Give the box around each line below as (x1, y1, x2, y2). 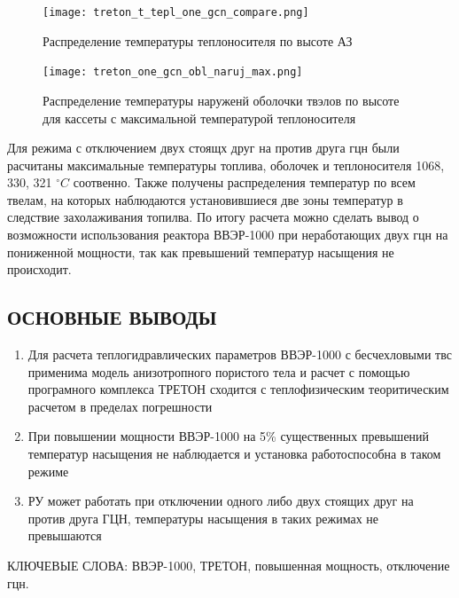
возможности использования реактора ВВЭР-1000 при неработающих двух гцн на (7, 225, 448, 244)
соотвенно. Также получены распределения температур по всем (73, 173, 416, 192)
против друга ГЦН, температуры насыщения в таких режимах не (27, 508, 379, 527)
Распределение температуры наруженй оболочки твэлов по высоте (43, 90, 400, 109)
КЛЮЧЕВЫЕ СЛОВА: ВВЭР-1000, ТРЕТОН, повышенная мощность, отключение (7, 555, 450, 574)
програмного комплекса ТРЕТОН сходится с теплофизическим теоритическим (27, 380, 449, 398)
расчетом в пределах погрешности (27, 397, 213, 415)
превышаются (27, 526, 102, 545)
